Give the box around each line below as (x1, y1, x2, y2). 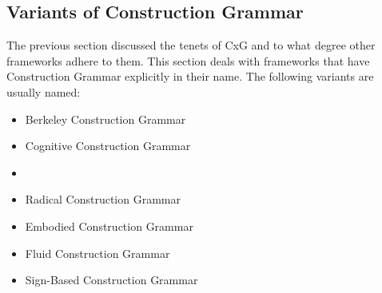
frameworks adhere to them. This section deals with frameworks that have (6, 52, 370, 69)
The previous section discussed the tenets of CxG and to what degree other (6, 37, 376, 53)
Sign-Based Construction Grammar (25, 271, 198, 288)
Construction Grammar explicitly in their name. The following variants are (6, 68, 374, 85)
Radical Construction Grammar (25, 191, 181, 208)
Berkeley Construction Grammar (25, 110, 186, 127)
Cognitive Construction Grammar (25, 137, 191, 154)
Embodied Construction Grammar (25, 217, 193, 234)
